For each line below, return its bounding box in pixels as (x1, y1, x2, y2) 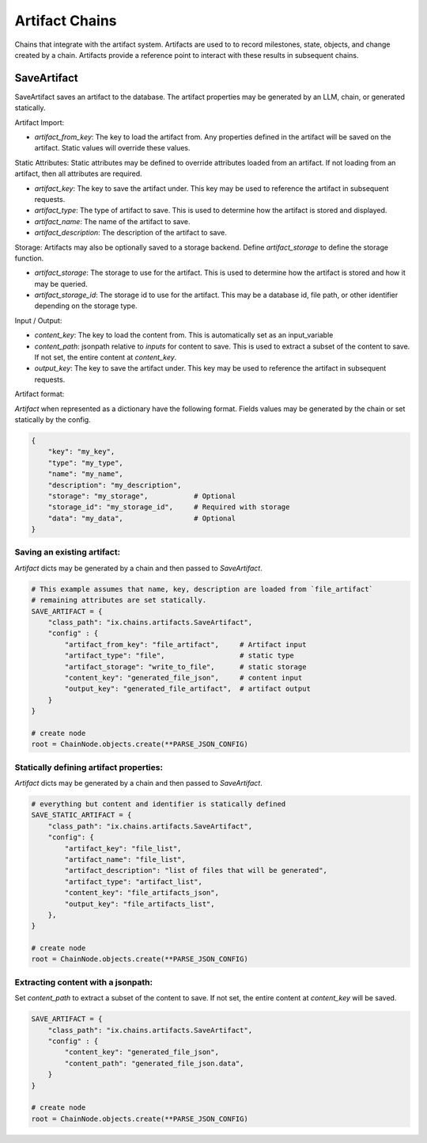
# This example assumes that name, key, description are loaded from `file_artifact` (31, 585, 373, 593)
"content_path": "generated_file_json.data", (64, 1058, 244, 1068)
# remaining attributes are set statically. (31, 596, 207, 605)
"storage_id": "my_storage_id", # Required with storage (47, 503, 290, 512)
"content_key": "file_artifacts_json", (64, 888, 219, 897)
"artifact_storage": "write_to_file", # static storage (64, 662, 307, 671)
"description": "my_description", (47, 480, 182, 490)
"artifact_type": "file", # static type (64, 651, 294, 661)
